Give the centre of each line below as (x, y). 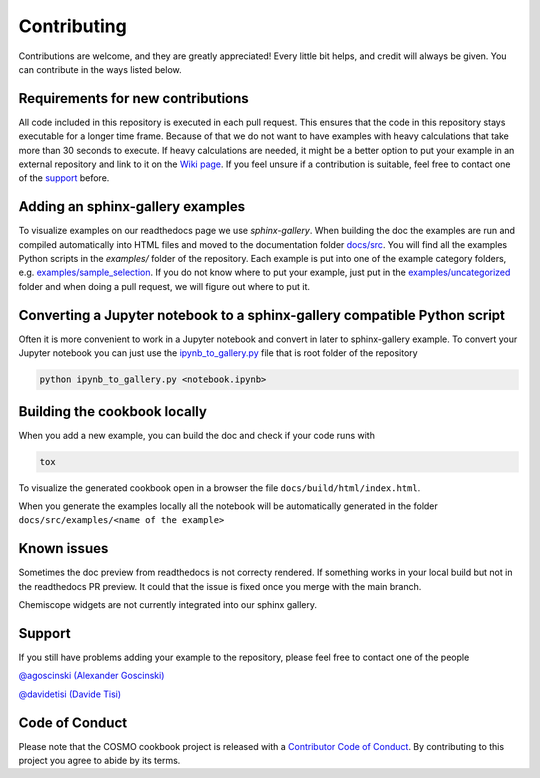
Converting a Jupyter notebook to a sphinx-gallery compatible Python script (261, 315)
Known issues (63, 548)
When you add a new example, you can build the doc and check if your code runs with (196, 435)
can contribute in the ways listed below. (100, 69)
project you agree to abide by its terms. (99, 761)
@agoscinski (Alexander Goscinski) (91, 676)
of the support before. (64, 178)
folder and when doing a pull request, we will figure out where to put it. (164, 286)
